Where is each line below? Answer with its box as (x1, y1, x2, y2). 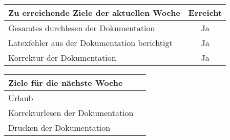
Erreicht (188, 7, 222, 18)
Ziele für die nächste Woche (8, 77, 123, 88)
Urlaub (8, 92, 33, 104)
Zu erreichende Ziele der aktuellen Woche (8, 7, 180, 18)
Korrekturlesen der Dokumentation (8, 107, 134, 119)
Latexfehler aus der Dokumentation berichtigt (8, 37, 173, 49)
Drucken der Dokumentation (8, 122, 111, 133)
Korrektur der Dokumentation (8, 52, 116, 63)
